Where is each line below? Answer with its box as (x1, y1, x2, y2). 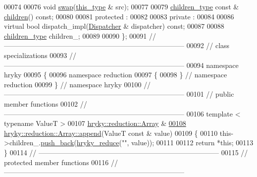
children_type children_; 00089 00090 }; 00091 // (4, 30, 156, 41)
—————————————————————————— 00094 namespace (4, 59, 239, 70)
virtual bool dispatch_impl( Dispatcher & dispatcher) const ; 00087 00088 (4, 21, 224, 31)
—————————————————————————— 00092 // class (4, 40, 230, 51)
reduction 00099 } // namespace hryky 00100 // (4, 79, 151, 89)
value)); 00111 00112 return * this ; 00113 (131, 137, 254, 148)
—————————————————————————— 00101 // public (4, 89, 234, 99)
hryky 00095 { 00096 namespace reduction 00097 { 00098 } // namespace (4, 69, 227, 80)
